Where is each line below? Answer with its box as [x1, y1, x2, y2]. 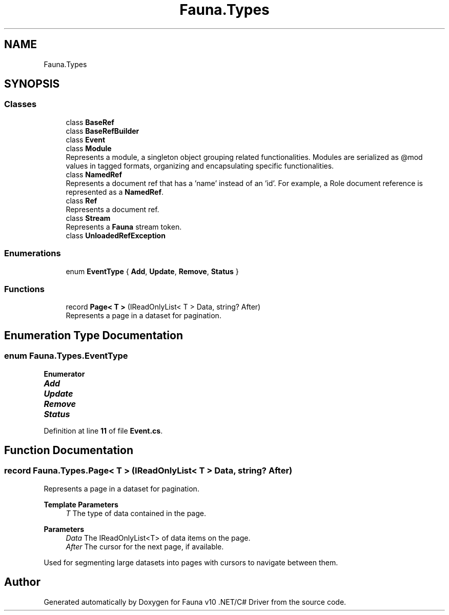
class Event [66, 135, 106, 144]
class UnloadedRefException [66, 231, 166, 240]
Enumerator [44, 369, 85, 378]
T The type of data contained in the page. [66, 508, 207, 518]
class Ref [66, 196, 97, 205]
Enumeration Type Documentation [4, 329, 183, 342]
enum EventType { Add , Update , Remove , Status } [66, 266, 239, 276]
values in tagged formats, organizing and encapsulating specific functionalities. [66, 161, 334, 170]
